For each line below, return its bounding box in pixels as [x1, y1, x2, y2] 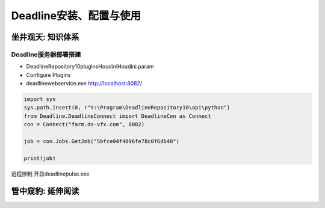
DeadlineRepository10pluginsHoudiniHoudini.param [26, 63, 154, 70]
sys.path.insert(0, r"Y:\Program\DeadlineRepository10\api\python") [23, 104, 231, 111]
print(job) [23, 154, 56, 162]
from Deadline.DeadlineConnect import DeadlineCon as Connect [23, 112, 211, 120]
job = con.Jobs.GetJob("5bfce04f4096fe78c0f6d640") [23, 138, 180, 145]
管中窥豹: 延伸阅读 [11, 186, 79, 196]
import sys [23, 96, 56, 103]
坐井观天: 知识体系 [11, 32, 79, 42]
